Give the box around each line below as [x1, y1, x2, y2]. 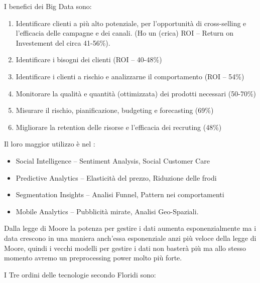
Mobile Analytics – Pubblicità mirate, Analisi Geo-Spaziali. [16, 206, 199, 216]
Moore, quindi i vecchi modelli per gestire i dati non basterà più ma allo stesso [4, 242, 246, 253]
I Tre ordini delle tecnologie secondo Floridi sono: [4, 269, 156, 279]
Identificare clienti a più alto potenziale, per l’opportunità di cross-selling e [16, 18, 246, 28]
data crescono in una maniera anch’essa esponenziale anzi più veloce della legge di [4, 232, 256, 243]
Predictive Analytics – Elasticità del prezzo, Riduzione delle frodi [16, 172, 217, 183]
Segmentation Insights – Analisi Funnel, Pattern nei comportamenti [16, 189, 224, 200]
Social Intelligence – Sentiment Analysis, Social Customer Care [16, 155, 210, 166]
